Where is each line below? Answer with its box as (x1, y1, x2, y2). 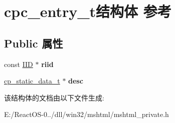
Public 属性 (4, 35, 63, 50)
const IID (4, 58, 33, 69)
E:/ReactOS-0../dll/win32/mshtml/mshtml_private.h (4, 109, 169, 119)
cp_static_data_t (4, 75, 60, 86)
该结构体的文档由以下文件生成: (4, 92, 104, 102)
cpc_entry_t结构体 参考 (4, 1, 171, 21)
